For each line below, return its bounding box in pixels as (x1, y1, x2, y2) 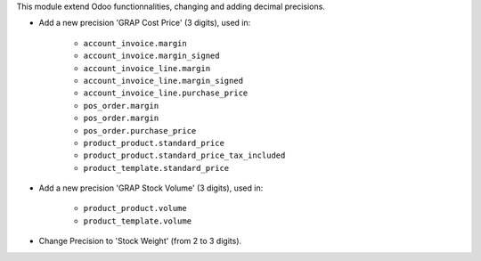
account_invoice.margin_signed (83, 51, 220, 61)
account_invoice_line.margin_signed (83, 76, 244, 86)
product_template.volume (83, 216, 192, 226)
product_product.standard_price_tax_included (83, 151, 286, 160)
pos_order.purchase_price (83, 126, 197, 135)
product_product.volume (83, 203, 187, 214)
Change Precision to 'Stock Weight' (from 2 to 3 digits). (38, 236, 242, 247)
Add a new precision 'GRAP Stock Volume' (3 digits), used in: (38, 183, 264, 193)
